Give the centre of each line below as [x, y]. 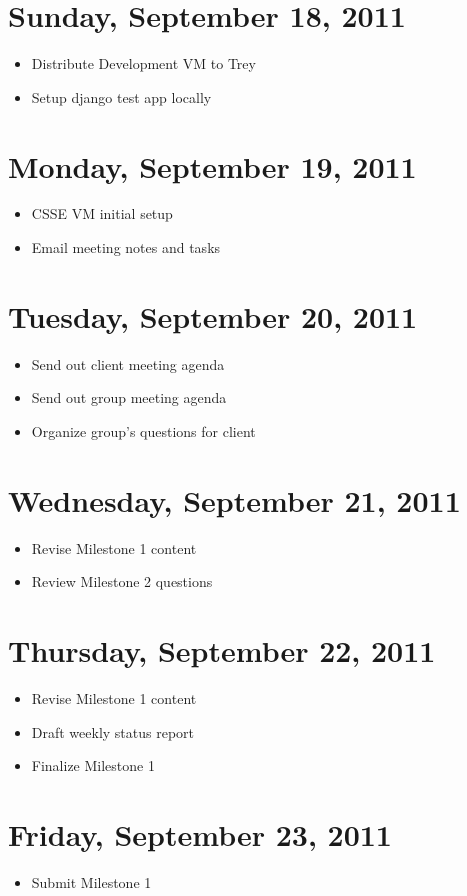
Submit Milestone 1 [91, 881]
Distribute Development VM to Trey [143, 63]
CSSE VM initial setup [102, 213]
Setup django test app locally [121, 96]
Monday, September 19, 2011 [212, 165]
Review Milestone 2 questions [122, 581]
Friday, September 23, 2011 [200, 833]
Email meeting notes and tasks [126, 247]
